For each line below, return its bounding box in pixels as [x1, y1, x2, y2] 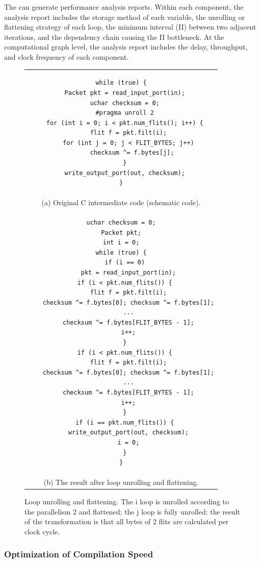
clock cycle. [24, 526, 60, 536]
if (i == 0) [105, 259, 145, 266]
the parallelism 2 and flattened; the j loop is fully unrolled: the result [24, 506, 240, 517]
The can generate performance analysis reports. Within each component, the [4, 2, 244, 12]
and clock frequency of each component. [4, 51, 129, 62]
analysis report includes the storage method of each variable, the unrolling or [4, 11, 245, 22]
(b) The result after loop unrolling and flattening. [43, 477, 199, 487]
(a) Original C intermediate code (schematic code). [41, 197, 201, 208]
